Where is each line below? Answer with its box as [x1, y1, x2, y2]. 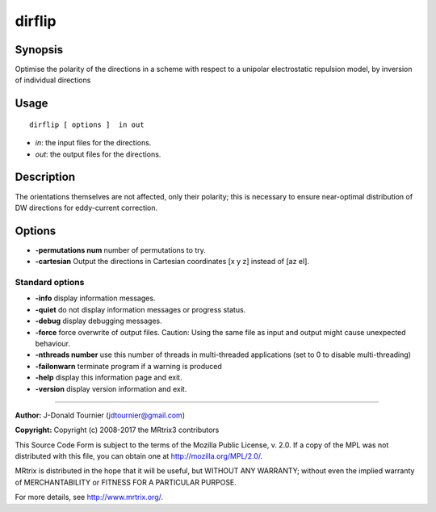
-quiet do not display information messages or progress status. [35, 304, 246, 314]
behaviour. [35, 338, 71, 348]
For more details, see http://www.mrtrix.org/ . [15, 493, 164, 502]
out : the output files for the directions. [35, 149, 161, 159]
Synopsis [15, 43, 64, 57]
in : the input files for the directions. [35, 138, 152, 148]
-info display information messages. [35, 293, 156, 303]
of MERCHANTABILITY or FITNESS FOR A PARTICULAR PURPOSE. [15, 477, 237, 487]
